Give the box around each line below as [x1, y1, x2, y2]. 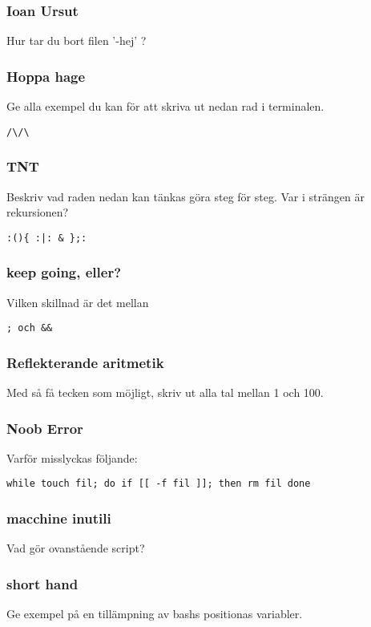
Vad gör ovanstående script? [6, 540, 145, 556]
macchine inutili [6, 508, 111, 528]
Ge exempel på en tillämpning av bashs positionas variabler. [6, 605, 303, 622]
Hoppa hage [6, 66, 86, 86]
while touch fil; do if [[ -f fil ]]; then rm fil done [6, 478, 311, 490]
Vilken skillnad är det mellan [6, 293, 149, 310]
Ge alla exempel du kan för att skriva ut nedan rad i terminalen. [6, 98, 325, 115]
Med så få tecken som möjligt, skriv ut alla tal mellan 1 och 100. [6, 384, 324, 401]
